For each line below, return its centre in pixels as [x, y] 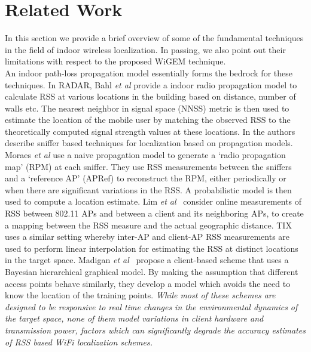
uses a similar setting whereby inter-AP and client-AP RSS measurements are [147, 237]
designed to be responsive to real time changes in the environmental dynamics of [151, 306]
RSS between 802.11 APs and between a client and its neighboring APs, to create [154, 213]
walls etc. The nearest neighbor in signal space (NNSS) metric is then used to [147, 108]
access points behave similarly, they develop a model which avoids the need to [148, 283]
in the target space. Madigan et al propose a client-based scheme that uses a [147, 260]
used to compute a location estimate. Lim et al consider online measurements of [153, 201]
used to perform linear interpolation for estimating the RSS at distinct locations [152, 248]
